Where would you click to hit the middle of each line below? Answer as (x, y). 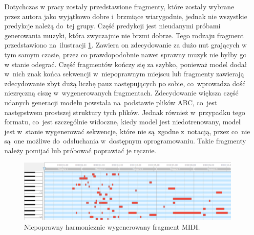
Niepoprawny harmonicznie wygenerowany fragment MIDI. (112, 226)
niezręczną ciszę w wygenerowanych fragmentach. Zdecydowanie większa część (121, 93)
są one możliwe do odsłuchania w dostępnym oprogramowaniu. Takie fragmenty (125, 141)
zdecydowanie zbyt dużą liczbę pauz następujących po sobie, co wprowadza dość (125, 83)
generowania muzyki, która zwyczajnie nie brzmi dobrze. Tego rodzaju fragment (124, 35)
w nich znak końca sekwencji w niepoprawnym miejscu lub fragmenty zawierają (124, 74)
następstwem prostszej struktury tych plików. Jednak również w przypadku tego (125, 112)
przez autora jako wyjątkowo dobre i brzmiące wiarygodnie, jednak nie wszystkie (126, 16)
